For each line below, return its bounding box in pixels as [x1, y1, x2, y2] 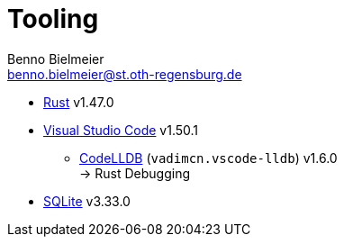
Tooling [7, 4, 99, 34]
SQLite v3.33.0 [43, 193, 131, 209]
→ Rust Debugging [79, 165, 191, 181]
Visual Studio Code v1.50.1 [43, 122, 199, 138]
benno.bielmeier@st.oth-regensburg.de [7, 66, 242, 82]
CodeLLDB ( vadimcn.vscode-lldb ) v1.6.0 [79, 149, 338, 166]
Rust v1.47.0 [43, 94, 114, 110]
